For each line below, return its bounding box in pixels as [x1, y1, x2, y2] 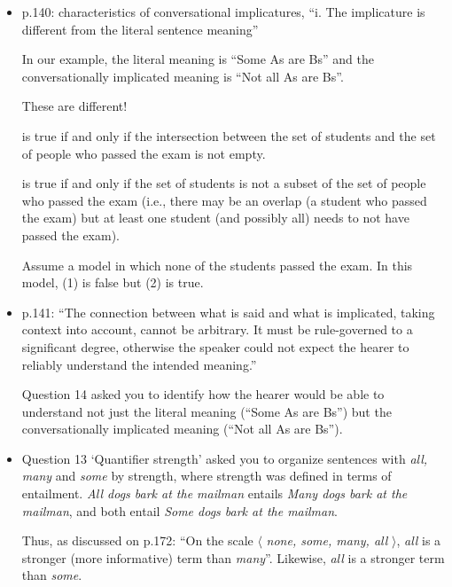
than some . [21, 566, 82, 584]
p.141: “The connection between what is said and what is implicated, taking [21, 302, 435, 321]
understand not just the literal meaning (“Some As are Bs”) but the [21, 402, 392, 420]
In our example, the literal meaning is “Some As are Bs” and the [21, 50, 374, 68]
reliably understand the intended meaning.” [21, 355, 257, 373]
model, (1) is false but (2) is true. [21, 273, 204, 292]
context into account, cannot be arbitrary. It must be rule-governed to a [21, 320, 413, 339]
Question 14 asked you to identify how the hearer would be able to [21, 385, 385, 403]
